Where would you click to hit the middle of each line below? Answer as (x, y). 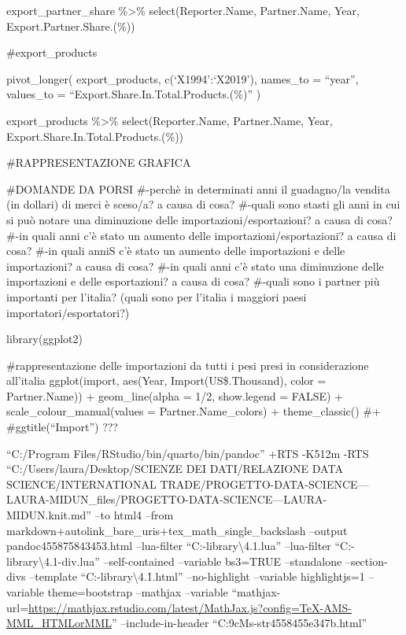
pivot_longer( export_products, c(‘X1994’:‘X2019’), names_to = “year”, (183, 78)
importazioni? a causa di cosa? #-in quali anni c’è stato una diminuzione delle (195, 266)
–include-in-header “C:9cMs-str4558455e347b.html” (244, 623)
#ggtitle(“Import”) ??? (62, 427)
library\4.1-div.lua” (53, 561)
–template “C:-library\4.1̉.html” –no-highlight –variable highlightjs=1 (197, 576)
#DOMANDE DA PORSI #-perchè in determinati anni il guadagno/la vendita (198, 188)
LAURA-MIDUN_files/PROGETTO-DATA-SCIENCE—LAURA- (167, 499)
